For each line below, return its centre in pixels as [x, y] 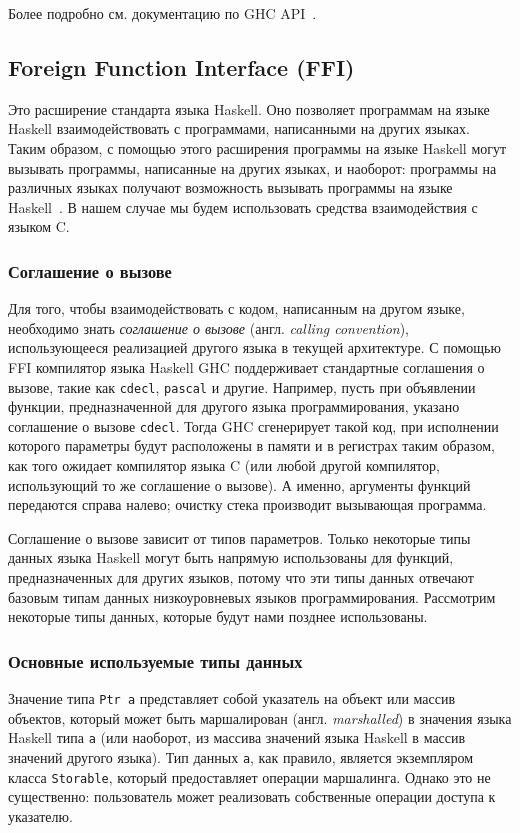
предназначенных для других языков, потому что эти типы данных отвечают [241, 577]
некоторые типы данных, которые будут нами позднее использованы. [218, 616]
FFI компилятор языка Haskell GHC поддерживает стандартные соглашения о [246, 366]
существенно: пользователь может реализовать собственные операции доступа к [252, 796]
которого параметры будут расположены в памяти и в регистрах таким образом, [251, 445]
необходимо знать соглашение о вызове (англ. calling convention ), [209, 327]
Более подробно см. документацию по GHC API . [162, 13]
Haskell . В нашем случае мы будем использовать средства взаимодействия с [243, 206]
